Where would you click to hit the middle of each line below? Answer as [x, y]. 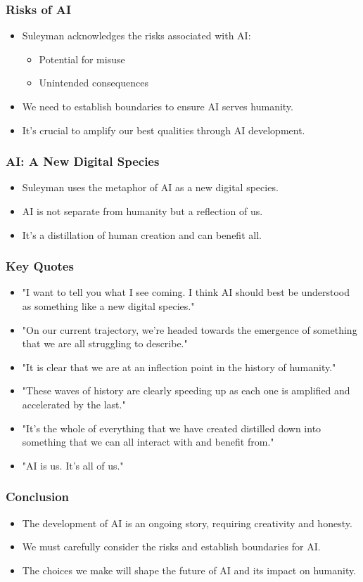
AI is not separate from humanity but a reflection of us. [142, 211]
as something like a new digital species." [108, 306]
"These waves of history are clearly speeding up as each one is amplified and [186, 390]
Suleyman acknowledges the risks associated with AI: [136, 35]
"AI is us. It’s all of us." [73, 465]
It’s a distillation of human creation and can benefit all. [142, 234]
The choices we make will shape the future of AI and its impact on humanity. [189, 570]
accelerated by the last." [74, 404]
